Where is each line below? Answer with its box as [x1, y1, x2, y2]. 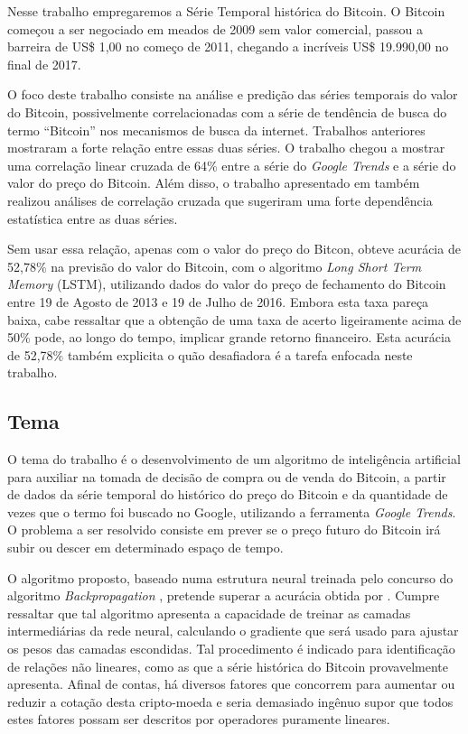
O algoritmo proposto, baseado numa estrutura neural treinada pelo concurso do [7, 568, 454, 587]
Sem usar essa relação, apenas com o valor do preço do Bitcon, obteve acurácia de [7, 239, 461, 258]
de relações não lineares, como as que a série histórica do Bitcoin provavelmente [7, 656, 448, 675]
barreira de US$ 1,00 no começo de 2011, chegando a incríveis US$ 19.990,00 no [7, 37, 449, 56]
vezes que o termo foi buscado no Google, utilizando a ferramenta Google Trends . [7, 502, 456, 521]
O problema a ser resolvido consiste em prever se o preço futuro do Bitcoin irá [7, 520, 441, 539]
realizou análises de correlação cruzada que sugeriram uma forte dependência [7, 190, 433, 209]
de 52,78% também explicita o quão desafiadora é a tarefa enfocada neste [7, 345, 413, 364]
